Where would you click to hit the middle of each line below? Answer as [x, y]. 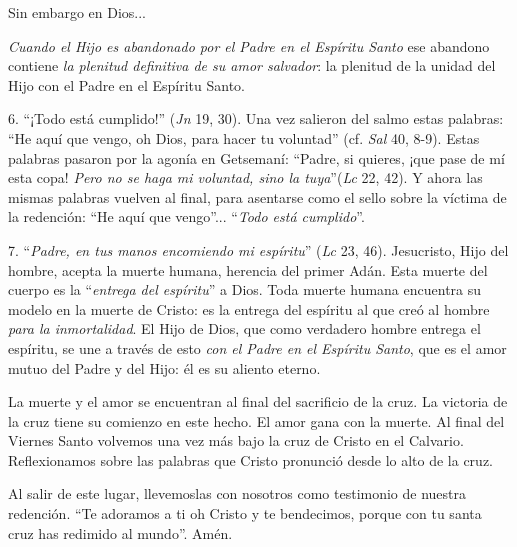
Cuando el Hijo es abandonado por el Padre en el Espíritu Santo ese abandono [249, 45]
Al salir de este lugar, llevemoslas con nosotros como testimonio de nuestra [237, 493]
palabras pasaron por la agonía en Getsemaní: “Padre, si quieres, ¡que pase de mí [256, 157]
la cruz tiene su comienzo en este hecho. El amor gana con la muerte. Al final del [256, 420]
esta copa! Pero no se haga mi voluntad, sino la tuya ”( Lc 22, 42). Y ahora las [245, 177]
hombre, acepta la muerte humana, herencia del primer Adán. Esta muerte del [248, 269]
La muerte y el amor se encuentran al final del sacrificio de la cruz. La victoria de [258, 401]
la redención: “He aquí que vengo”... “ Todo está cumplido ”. [186, 216]
